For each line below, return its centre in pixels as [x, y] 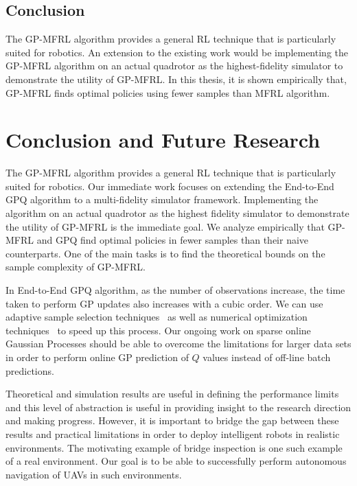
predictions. [30, 370]
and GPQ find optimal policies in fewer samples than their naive [173, 240]
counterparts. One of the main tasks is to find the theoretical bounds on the [165, 253]
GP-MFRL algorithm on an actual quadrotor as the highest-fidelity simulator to [174, 66]
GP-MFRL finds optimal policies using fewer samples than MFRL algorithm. [168, 92]
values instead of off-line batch [267, 357]
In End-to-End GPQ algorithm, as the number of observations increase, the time [175, 290]
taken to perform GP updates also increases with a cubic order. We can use [164, 303]
